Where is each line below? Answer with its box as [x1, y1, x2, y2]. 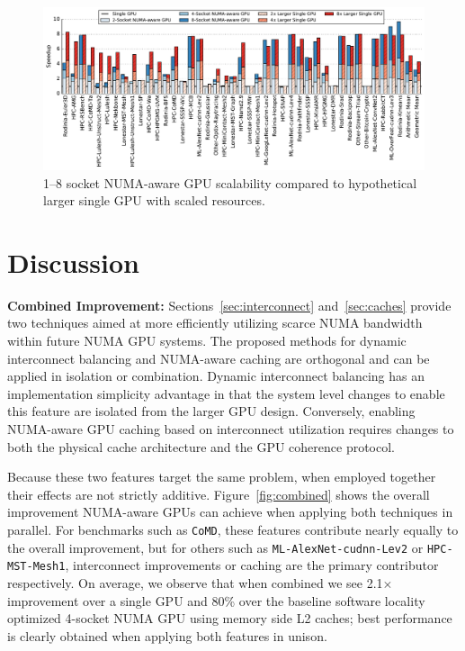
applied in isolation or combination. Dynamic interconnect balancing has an [7, 366, 425, 385]
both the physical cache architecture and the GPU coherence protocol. [7, 437, 396, 456]
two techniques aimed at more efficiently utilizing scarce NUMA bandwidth [7, 313, 423, 332]
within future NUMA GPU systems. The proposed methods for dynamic [7, 331, 407, 350]
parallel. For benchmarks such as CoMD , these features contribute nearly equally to [7, 520, 459, 538]
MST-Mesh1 [7, 560, 66, 574]
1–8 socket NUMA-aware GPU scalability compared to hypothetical [43, 173, 417, 192]
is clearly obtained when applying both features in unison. [7, 626, 327, 645]
